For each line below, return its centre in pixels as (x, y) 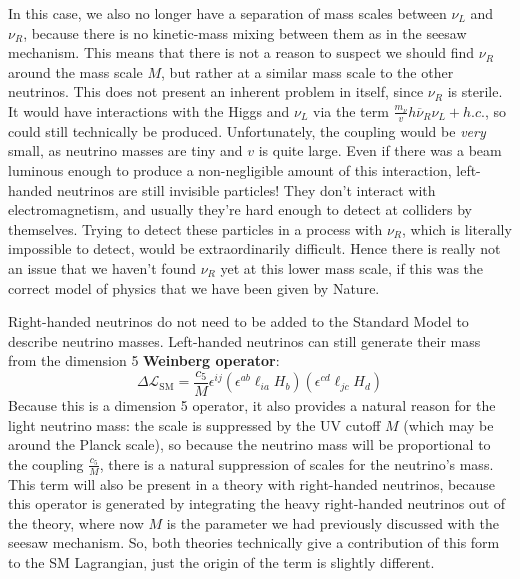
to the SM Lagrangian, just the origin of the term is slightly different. (221, 561)
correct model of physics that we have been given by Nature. (194, 287)
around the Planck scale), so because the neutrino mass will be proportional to (249, 444)
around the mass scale (75, 71)
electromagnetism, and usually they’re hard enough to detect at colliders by (240, 209)
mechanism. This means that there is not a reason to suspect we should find (241, 52)
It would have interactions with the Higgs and (149, 110)
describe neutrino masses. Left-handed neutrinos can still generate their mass (244, 340)
